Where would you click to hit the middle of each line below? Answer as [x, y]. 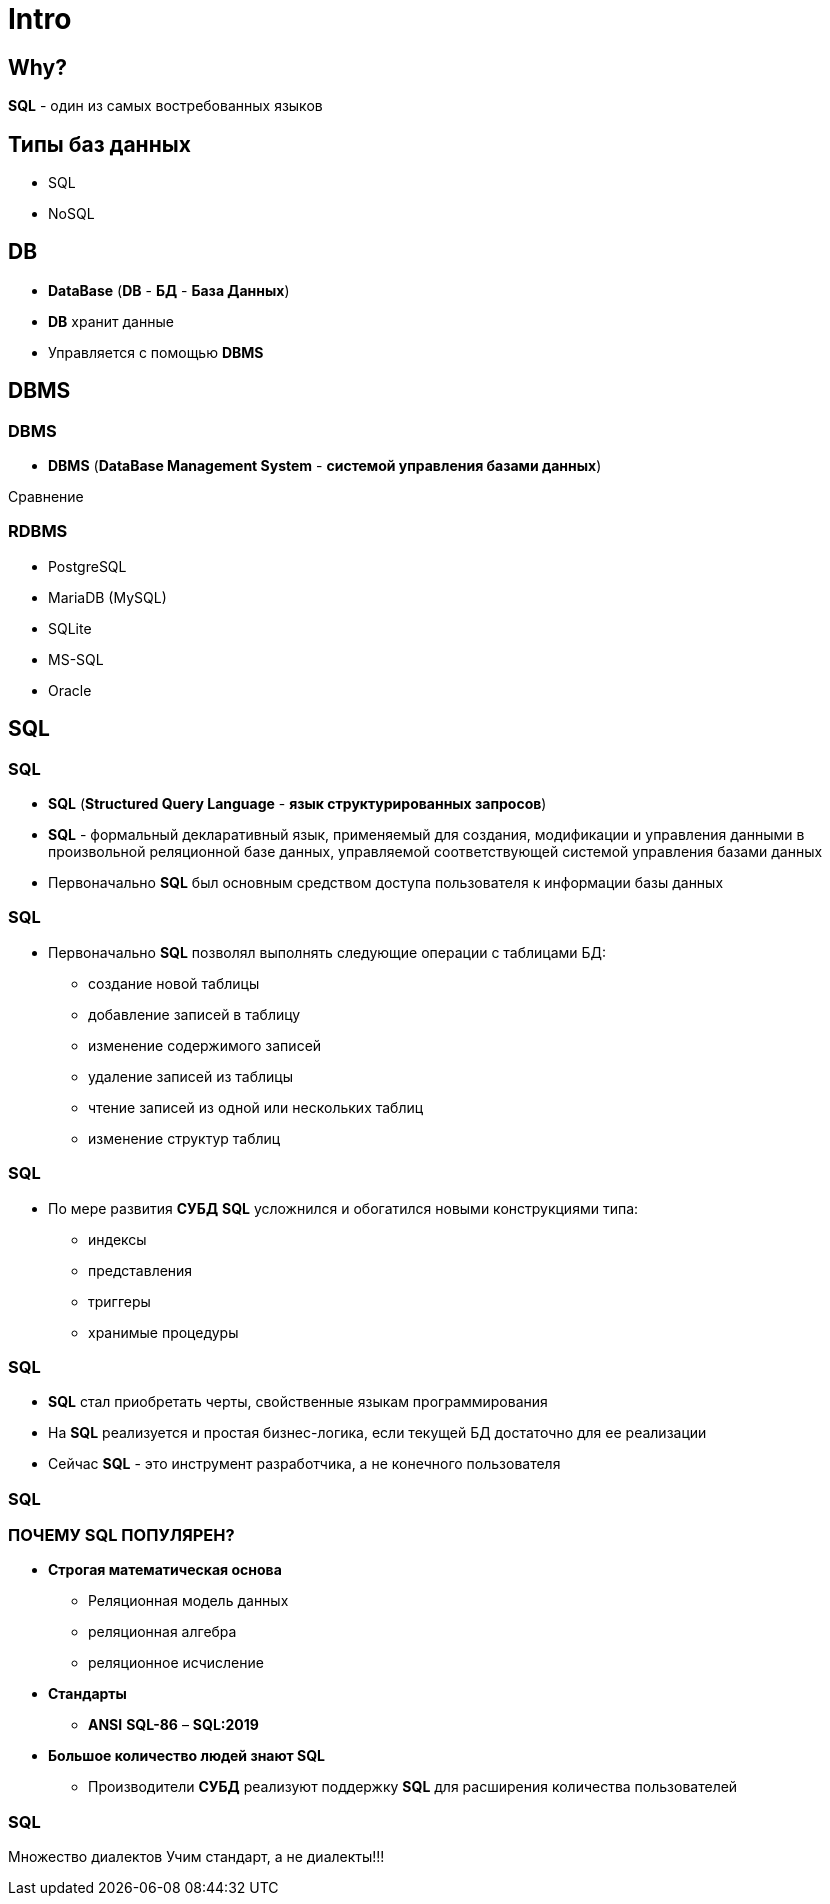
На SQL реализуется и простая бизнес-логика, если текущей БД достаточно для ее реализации [377, 1433]
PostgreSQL [87, 566]
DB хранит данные [111, 321]
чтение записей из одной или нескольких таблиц [256, 1107]
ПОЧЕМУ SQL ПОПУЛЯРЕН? [121, 1535]
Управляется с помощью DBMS [156, 352]
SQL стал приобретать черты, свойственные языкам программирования [298, 1402]
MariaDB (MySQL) [107, 597]
